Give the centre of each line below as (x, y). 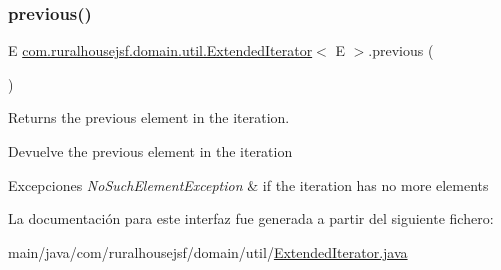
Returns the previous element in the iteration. (149, 117)
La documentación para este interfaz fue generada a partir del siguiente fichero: (251, 218)
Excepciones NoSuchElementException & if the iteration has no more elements (248, 184)
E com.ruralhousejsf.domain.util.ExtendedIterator (160, 50)
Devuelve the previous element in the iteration (150, 151)
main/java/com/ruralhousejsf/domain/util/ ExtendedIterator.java (208, 251)
